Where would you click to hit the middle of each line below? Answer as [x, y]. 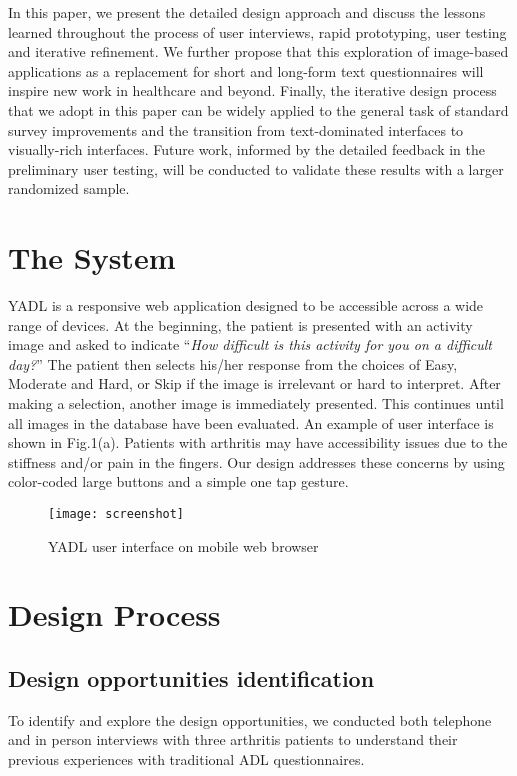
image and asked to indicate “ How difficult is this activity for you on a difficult [250, 344]
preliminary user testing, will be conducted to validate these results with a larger [256, 168]
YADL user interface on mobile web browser [183, 545]
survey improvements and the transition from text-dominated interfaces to [236, 129]
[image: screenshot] [116, 514]
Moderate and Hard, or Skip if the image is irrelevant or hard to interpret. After [254, 383]
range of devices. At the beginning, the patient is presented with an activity [240, 324]
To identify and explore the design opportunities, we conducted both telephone [250, 719]
